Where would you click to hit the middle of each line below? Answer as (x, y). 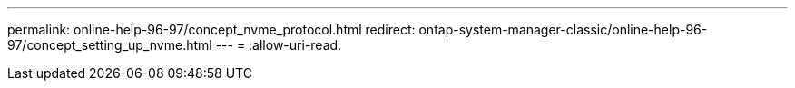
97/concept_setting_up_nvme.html (110, 45)
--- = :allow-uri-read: (279, 45)
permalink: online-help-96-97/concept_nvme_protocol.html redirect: (211, 29)
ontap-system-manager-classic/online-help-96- (563, 29)
